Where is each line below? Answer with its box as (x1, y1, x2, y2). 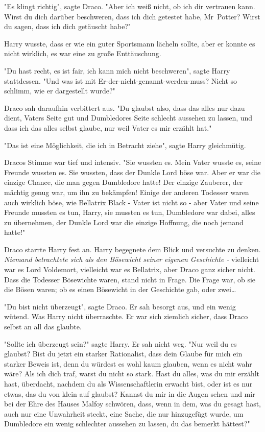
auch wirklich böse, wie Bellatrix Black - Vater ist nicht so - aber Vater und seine (4, 197, 259, 207)
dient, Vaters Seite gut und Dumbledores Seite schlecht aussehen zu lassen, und (4, 112, 253, 123)
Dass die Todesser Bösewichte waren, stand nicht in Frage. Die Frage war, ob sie (4, 274, 256, 284)
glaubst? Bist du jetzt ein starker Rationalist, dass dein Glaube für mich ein (4, 348, 243, 359)
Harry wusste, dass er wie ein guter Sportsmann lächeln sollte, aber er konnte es (4, 38, 255, 49)
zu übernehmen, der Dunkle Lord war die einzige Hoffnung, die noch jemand (4, 217, 244, 227)
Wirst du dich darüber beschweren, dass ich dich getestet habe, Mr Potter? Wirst (4, 11, 260, 21)
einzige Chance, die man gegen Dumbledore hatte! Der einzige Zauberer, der (4, 177, 243, 187)
